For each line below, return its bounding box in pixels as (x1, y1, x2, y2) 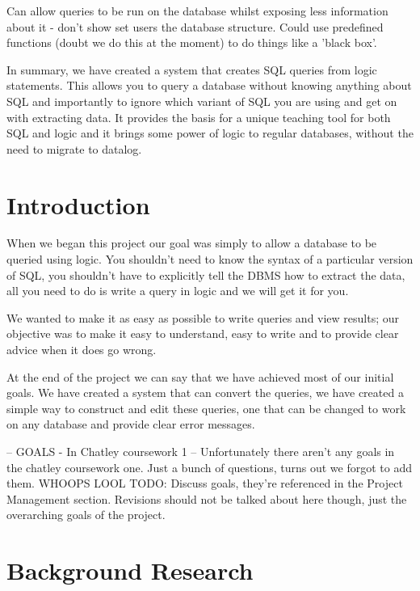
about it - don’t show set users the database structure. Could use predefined (6, 18, 384, 35)
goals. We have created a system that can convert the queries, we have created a (6, 384, 404, 401)
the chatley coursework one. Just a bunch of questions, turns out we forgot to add (6, 458, 413, 475)
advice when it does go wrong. (6, 341, 157, 358)
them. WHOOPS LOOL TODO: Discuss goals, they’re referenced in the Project (6, 475, 403, 492)
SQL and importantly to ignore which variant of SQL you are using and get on (6, 92, 397, 109)
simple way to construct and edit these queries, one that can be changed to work (6, 399, 406, 416)
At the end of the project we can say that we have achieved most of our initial (6, 368, 394, 385)
